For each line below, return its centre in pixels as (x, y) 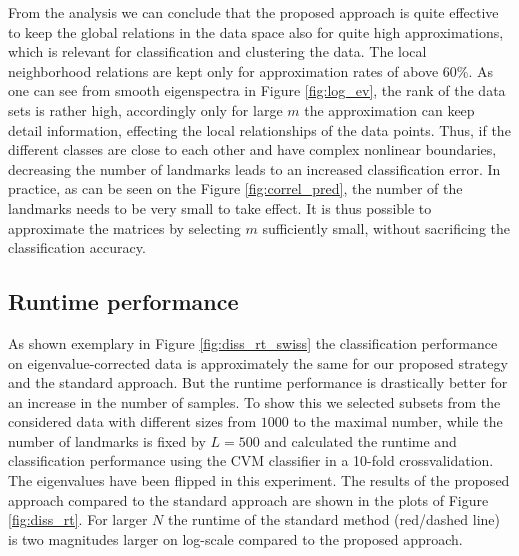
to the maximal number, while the (398, 421)
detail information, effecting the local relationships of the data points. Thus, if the (259, 129)
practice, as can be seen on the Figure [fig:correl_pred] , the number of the (235, 188)
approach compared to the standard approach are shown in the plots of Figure (248, 499)
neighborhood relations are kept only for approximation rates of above (223, 70)
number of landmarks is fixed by (107, 440)
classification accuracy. (77, 247)
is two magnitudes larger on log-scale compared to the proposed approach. (235, 538)
